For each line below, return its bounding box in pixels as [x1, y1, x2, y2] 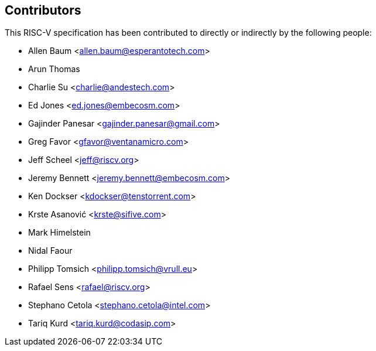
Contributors [5, 3, 81, 18]
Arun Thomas [28, 64, 80, 74]
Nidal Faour [28, 246, 73, 256]
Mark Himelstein [28, 227, 91, 238]
